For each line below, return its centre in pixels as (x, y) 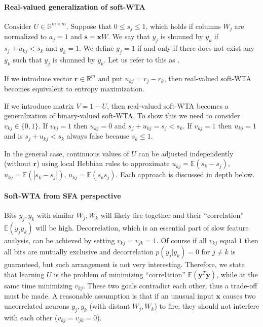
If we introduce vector (38, 78)
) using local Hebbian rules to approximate (103, 163)
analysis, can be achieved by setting (60, 240)
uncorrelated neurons (37, 306)
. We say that (129, 36)
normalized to (26, 36)
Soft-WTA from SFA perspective (63, 195)
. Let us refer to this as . (142, 59)
